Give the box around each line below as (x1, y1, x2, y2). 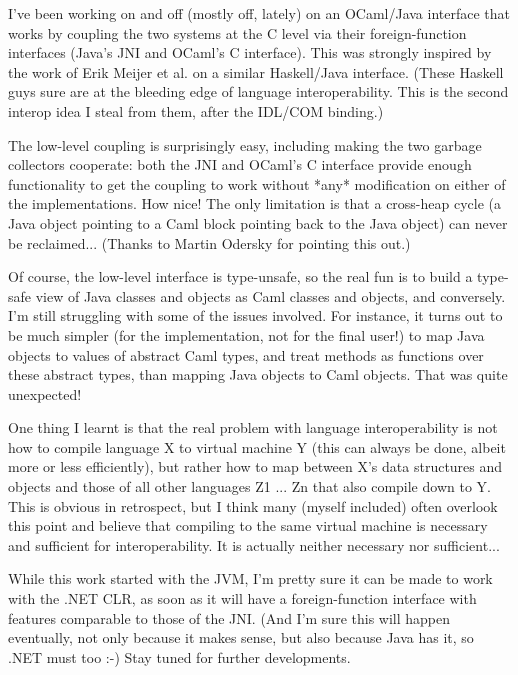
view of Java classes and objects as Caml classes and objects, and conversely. (35, 285, 506, 306)
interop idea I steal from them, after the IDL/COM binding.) (8, 100, 384, 121)
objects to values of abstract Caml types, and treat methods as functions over (8, 344, 484, 365)
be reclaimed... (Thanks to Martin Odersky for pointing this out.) (8, 232, 411, 253)
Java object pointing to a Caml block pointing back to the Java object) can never (8, 212, 508, 233)
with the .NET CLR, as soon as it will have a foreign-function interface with (8, 588, 477, 609)
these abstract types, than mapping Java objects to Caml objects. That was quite (8, 364, 508, 385)
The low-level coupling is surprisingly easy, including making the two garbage (8, 134, 482, 155)
